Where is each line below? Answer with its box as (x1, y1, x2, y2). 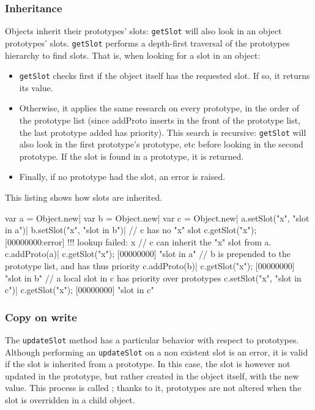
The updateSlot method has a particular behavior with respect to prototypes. (5, 333, 299, 346)
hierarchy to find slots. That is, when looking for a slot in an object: (5, 48, 261, 61)
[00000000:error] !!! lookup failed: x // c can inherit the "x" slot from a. (5, 235, 272, 248)
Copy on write (5, 309, 77, 324)
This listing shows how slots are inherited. (5, 191, 163, 203)
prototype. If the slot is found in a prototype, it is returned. (19, 149, 244, 162)
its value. (19, 81, 53, 94)
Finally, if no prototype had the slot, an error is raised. (19, 170, 226, 183)
